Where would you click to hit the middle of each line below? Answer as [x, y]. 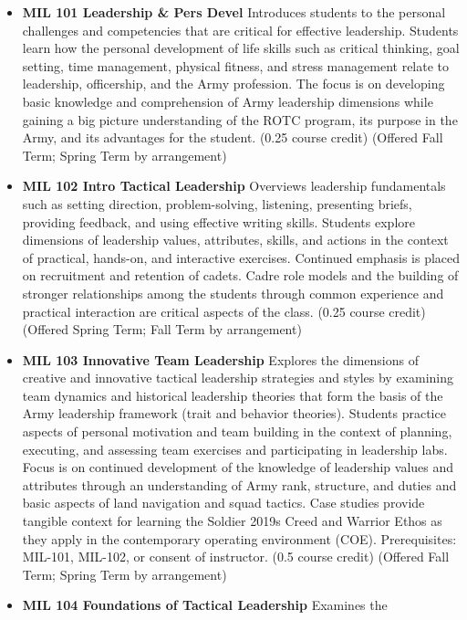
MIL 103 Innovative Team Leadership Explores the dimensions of [220, 359]
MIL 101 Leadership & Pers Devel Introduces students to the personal [234, 12]
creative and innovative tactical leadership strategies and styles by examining [238, 378]
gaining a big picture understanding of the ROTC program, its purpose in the [240, 119]
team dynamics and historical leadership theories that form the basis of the [233, 395]
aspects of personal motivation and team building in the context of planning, [237, 431]
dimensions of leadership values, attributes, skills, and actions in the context [235, 240]
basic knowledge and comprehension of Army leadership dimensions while [228, 101]
